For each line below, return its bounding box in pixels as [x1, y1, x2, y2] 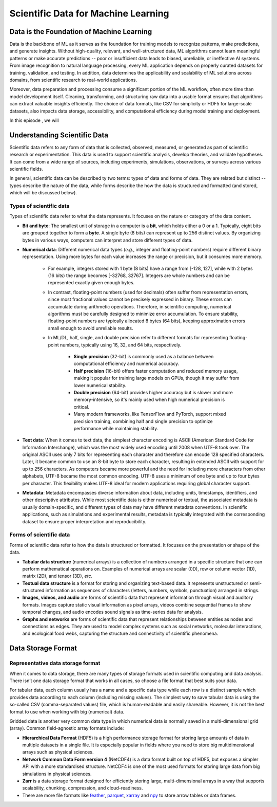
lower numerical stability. [73, 382, 127, 388]
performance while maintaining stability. [73, 425, 159, 431]
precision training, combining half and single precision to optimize [73, 418, 213, 424]
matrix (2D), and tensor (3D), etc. [22, 573, 92, 579]
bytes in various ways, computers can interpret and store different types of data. [22, 237, 193, 243]
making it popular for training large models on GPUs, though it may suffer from [73, 375, 240, 381]
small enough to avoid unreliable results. [48, 325, 133, 331]
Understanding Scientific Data [9, 131, 109, 139]
